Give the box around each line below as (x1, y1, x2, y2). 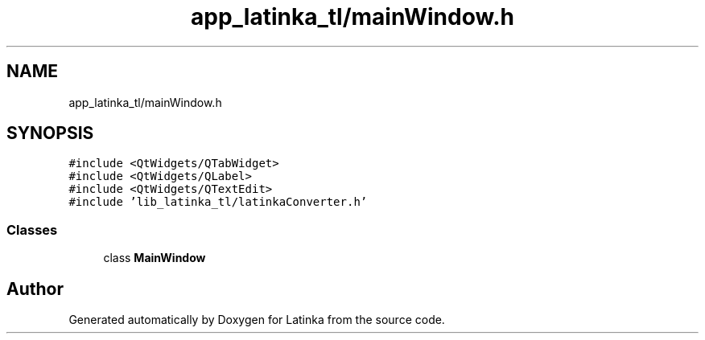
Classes (6, 221, 58, 238)
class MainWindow (103, 251, 206, 265)
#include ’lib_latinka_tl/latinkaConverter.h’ (68, 195, 368, 209)
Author (6, 278, 64, 299)
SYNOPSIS (6, 123, 94, 144)
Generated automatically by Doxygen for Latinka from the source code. (68, 313, 445, 327)
